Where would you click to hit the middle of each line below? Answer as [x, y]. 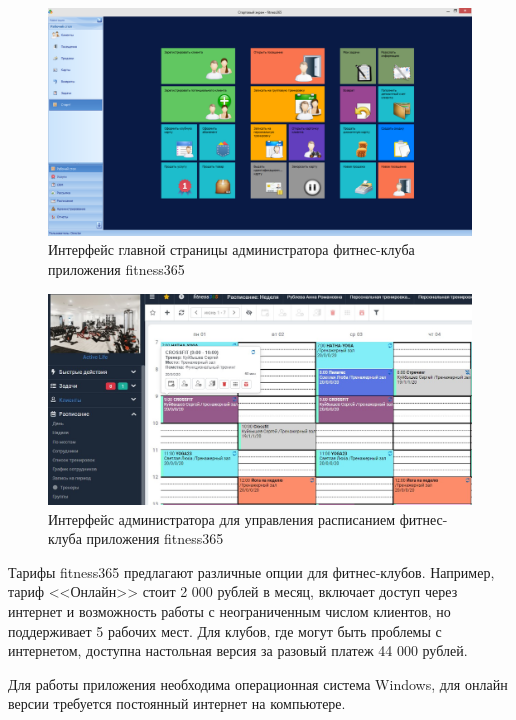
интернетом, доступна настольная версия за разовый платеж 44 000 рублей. [238, 650]
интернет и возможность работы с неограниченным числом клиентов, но [229, 611]
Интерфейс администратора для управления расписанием [222, 518]
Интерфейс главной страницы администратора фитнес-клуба [231, 249]
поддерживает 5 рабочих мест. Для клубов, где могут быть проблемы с [225, 630]
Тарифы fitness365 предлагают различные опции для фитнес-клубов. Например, [251, 571]
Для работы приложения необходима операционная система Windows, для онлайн [258, 683]
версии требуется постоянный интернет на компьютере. [177, 703]
